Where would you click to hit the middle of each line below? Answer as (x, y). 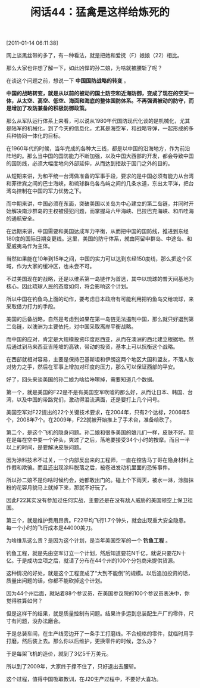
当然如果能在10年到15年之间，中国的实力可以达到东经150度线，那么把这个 (97, 259)
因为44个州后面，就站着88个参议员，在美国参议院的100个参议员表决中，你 (98, 593)
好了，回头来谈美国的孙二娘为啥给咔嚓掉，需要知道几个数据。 (82, 380)
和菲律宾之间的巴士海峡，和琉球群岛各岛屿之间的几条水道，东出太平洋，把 (97, 184)
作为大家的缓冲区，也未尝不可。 (56, 266)
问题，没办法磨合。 (40, 621)
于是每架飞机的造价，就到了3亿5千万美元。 (59, 654)
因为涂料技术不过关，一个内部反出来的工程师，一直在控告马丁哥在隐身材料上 (100, 460)
